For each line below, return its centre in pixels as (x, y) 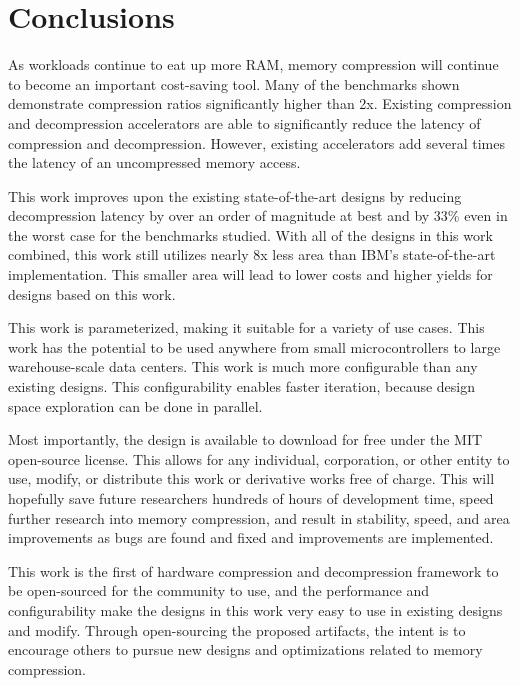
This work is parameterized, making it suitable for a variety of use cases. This (246, 327)
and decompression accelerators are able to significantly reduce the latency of (244, 122)
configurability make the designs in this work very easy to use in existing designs (255, 609)
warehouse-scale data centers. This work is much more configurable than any (243, 366)
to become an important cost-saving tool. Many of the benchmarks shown (234, 83)
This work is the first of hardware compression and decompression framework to (253, 570)
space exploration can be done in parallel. (135, 405)
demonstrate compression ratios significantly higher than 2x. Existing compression (260, 103)
